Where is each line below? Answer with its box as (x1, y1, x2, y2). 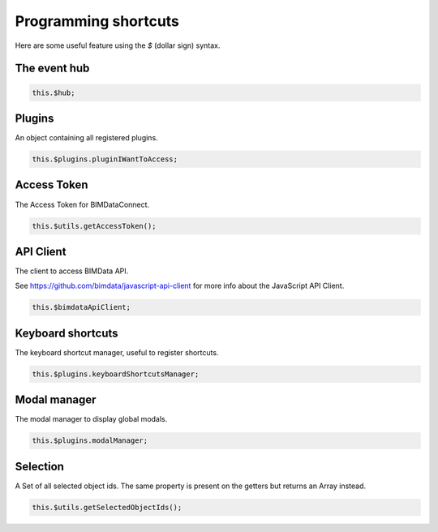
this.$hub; (32, 88, 75, 97)
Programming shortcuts (15, 12, 180, 30)
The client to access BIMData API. (15, 266, 129, 276)
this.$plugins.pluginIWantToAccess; (32, 155, 178, 164)
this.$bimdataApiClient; (32, 302, 131, 312)
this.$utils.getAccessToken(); (32, 221, 157, 230)
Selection (15, 459, 65, 474)
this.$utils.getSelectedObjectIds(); (32, 503, 182, 512)
